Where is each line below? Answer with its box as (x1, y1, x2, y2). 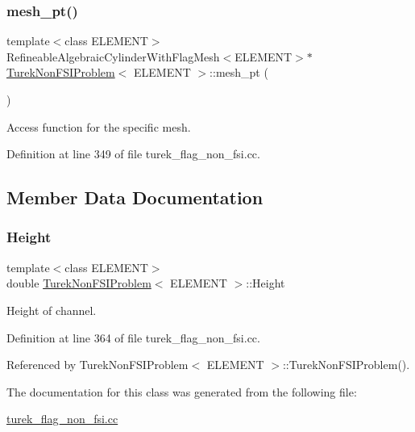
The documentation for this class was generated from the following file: (6, 383, 357, 400)
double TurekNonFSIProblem (6, 275, 151, 291)
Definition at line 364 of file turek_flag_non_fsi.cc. (6, 329, 260, 346)
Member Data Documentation (6, 185, 264, 210)
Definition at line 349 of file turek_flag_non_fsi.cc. (6, 145, 260, 162)
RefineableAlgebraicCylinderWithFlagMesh (6, 48, 220, 65)
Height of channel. (6, 301, 97, 318)
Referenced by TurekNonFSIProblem (6, 356, 189, 373)
